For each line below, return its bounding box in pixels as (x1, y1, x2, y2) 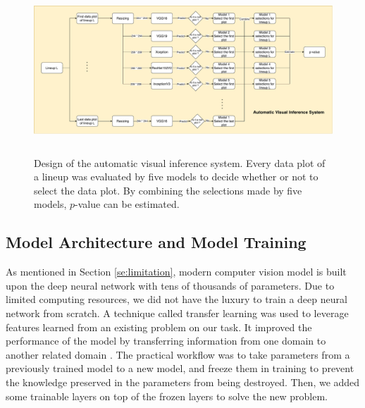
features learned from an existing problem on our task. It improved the (6, 319, 312, 334)
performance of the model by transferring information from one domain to (6, 333, 326, 348)
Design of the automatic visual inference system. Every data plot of (34, 155, 326, 170)
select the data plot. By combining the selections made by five (34, 183, 302, 197)
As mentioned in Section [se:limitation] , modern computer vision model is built (6, 264, 347, 279)
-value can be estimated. (75, 197, 180, 211)
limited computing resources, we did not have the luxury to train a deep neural (6, 292, 347, 307)
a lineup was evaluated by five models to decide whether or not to (34, 169, 318, 184)
